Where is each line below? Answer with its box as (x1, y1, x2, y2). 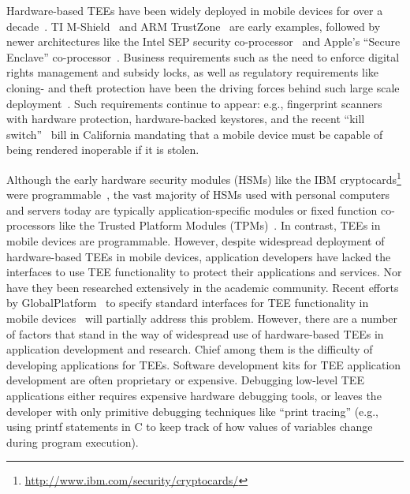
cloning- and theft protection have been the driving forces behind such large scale (6, 79, 400, 95)
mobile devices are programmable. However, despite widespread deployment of (6, 232, 385, 249)
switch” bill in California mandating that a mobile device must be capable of (6, 125, 383, 142)
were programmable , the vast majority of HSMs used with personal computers (6, 186, 389, 203)
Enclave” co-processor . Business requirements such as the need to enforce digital (6, 48, 400, 65)
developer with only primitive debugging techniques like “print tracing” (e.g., (6, 402, 378, 419)
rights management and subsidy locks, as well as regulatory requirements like (6, 64, 379, 80)
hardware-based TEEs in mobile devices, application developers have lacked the (6, 248, 391, 264)
